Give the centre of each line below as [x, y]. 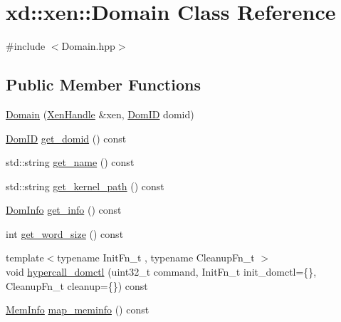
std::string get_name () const [70, 162]
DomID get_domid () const [66, 138]
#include [26, 46]
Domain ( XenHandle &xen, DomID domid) [100, 114]
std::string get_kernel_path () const [85, 186]
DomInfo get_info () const [64, 210]
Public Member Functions [103, 84]
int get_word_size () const [65, 233]
